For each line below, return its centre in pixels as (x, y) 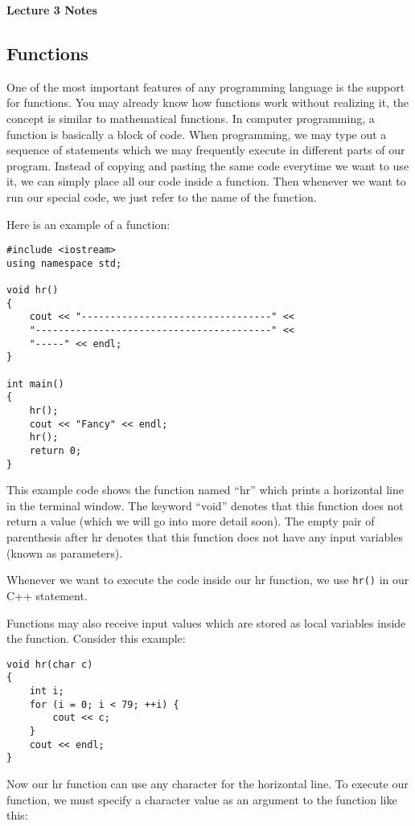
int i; (47, 691)
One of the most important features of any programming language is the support (206, 86)
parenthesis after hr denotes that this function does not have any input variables (205, 537)
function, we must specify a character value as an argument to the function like (202, 799)
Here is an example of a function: (88, 224)
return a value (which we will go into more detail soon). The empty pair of (191, 521)
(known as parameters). (65, 552)
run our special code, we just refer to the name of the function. (162, 196)
